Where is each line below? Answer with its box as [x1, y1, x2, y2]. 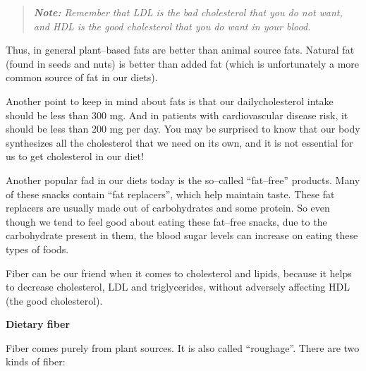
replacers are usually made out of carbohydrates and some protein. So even [6, 200, 330, 215]
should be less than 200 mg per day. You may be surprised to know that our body [6, 121, 360, 136]
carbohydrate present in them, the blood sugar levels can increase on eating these [6, 228, 358, 243]
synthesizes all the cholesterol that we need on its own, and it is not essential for [6, 135, 353, 150]
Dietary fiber [6, 317, 71, 332]
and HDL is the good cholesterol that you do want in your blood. [33, 18, 311, 33]
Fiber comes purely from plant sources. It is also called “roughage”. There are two [6, 340, 360, 355]
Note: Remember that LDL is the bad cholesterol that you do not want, [33, 5, 343, 19]
